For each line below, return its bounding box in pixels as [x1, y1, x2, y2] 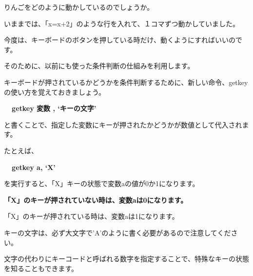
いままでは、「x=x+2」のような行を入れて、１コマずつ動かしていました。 [4, 18, 240, 28]
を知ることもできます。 [4, 263, 78, 273]
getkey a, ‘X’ [12, 162, 56, 172]
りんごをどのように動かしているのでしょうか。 [4, 2, 154, 12]
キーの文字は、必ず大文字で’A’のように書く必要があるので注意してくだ [4, 227, 231, 237]
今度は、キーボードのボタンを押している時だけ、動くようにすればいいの [4, 35, 236, 45]
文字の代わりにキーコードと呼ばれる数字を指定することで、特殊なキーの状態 [4, 254, 250, 264]
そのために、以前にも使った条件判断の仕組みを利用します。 [4, 61, 195, 71]
